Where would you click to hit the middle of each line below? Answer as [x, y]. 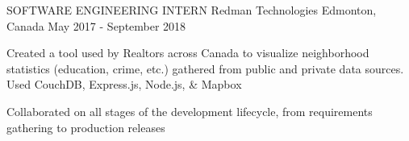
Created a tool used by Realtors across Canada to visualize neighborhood [188, 53]
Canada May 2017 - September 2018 [96, 25]
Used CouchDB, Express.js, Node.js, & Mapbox [124, 84]
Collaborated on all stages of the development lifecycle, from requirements [190, 111]
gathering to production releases [86, 127]
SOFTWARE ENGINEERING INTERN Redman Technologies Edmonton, [192, 10]
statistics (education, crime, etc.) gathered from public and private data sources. [205, 68]
